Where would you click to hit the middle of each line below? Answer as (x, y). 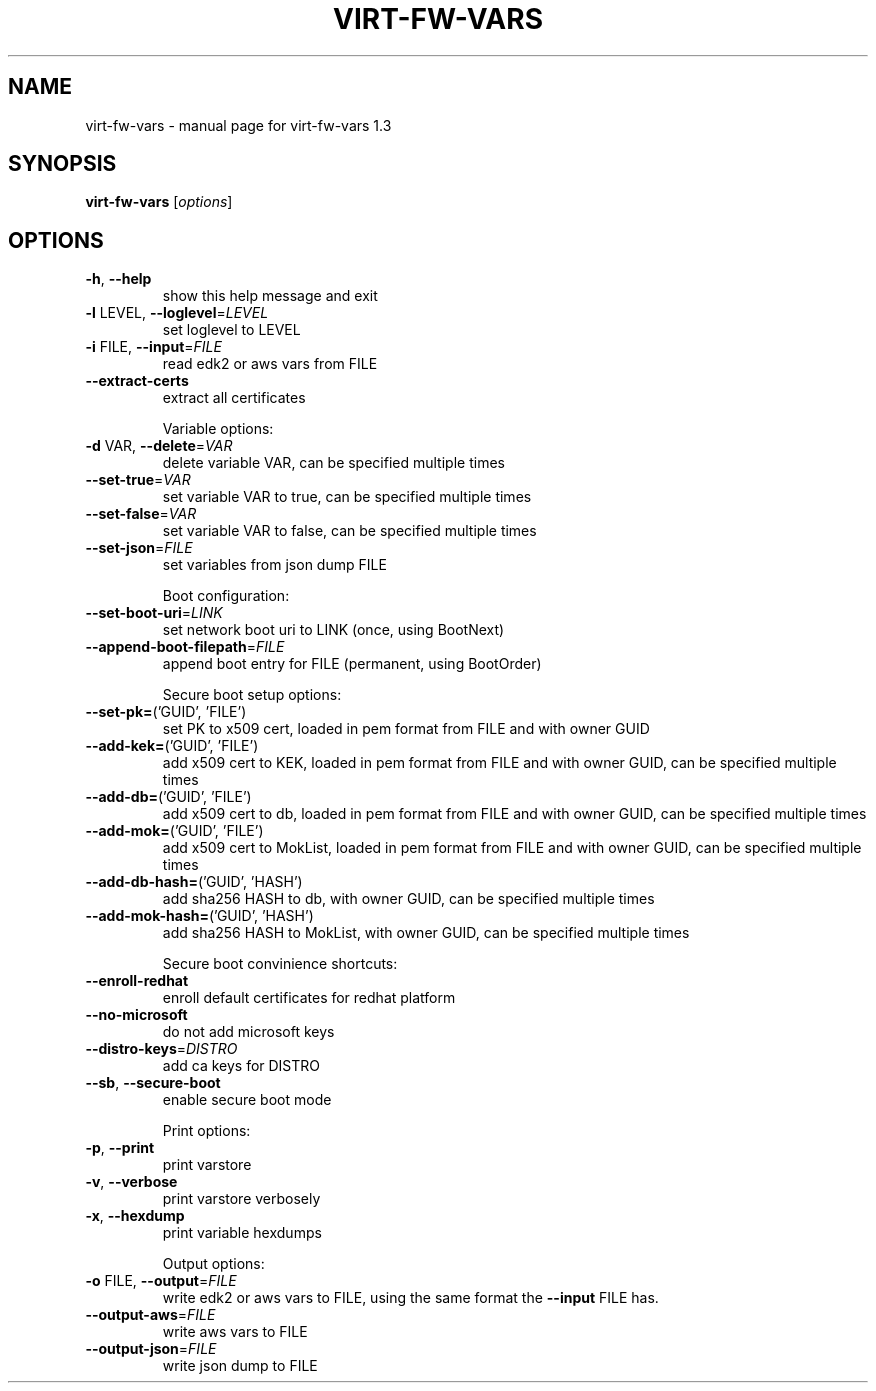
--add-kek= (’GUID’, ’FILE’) (172, 746)
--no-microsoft (136, 1015)
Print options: (206, 1131)
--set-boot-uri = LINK (154, 613)
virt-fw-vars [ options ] (159, 202)
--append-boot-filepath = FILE (185, 647)
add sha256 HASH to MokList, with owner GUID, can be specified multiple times (426, 933)
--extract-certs (137, 381)
